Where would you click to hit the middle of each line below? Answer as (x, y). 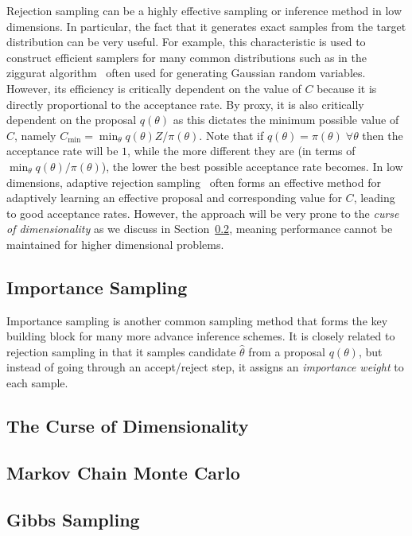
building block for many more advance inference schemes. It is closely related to (201, 336)
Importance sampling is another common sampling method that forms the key (197, 320)
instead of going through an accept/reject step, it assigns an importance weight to (205, 367)
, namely (35, 135)
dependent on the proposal (72, 120)
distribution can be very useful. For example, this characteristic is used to (186, 42)
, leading (374, 198)
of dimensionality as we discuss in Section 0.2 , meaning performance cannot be (200, 229)
